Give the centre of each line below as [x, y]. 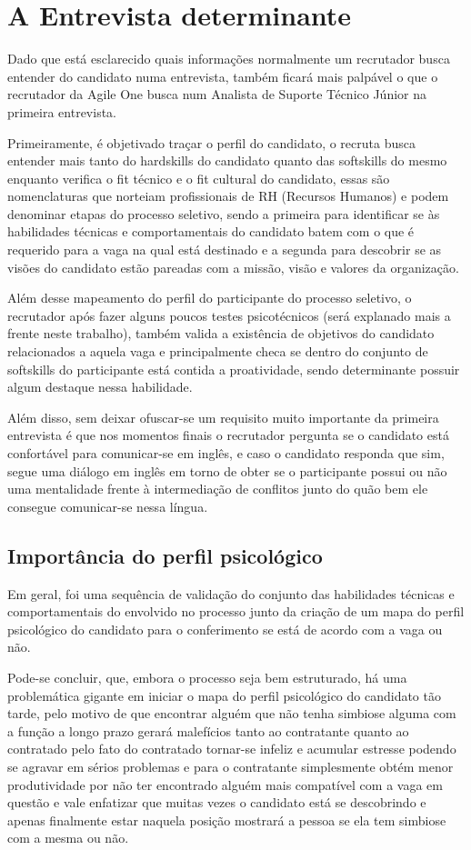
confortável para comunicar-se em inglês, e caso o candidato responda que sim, [226, 453]
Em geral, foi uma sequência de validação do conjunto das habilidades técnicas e [231, 593]
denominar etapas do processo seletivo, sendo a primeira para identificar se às [224, 213]
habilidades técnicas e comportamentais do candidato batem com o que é [211, 231]
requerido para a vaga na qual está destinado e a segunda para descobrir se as [225, 250]
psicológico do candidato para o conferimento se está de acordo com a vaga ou [225, 629]
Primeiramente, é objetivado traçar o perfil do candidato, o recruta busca [211, 142]
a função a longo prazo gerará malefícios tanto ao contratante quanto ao [208, 730]
